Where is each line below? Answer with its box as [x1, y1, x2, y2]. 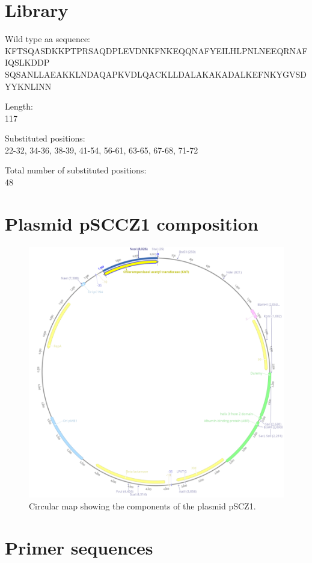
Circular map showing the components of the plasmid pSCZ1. [29, 500, 256, 512]
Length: [5, 100, 33, 113]
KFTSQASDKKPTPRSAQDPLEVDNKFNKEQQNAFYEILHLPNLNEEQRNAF [5, 44, 308, 57]
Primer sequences [5, 535, 153, 559]
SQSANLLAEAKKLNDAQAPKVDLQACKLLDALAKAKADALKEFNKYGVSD [5, 67, 307, 80]
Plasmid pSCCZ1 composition [5, 211, 258, 235]
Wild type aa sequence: [5, 33, 91, 45]
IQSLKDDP [5, 56, 50, 69]
